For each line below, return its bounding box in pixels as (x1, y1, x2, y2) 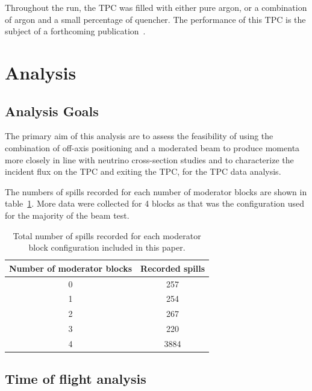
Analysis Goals (5, 101, 99, 120)
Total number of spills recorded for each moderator (13, 229, 201, 242)
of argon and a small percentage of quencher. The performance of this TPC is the (5, 13, 306, 25)
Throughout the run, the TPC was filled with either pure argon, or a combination (5, 1, 307, 13)
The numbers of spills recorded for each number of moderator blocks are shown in (5, 185, 307, 198)
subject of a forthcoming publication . (5, 25, 146, 37)
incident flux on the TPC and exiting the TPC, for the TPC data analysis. (5, 165, 281, 178)
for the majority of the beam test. (5, 208, 129, 221)
